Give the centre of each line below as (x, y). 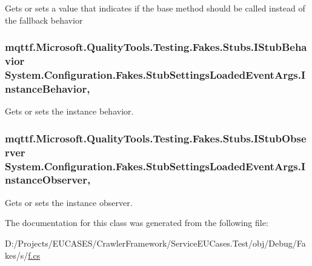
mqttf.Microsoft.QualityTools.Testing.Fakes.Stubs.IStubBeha (156, 47)
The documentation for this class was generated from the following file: (137, 223)
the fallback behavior (44, 20)
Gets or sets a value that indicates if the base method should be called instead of (155, 8)
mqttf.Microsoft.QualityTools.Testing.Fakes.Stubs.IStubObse (156, 138)
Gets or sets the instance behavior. (69, 111)
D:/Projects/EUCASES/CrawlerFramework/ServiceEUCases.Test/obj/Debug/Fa (155, 243)
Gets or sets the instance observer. (69, 202)
